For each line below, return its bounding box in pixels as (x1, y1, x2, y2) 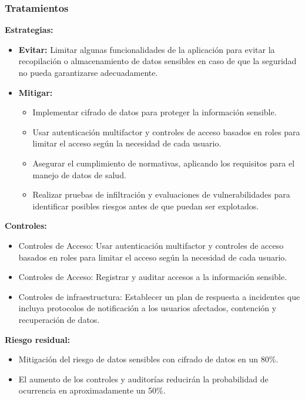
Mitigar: (18, 86, 53, 98)
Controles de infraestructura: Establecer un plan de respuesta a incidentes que (18, 290, 300, 302)
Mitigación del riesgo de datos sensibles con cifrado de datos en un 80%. (18, 353, 279, 365)
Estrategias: (5, 24, 53, 36)
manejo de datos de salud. (32, 168, 126, 181)
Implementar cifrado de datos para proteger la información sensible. (32, 106, 277, 118)
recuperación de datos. (18, 313, 100, 325)
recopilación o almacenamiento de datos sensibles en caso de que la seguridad (18, 55, 297, 67)
